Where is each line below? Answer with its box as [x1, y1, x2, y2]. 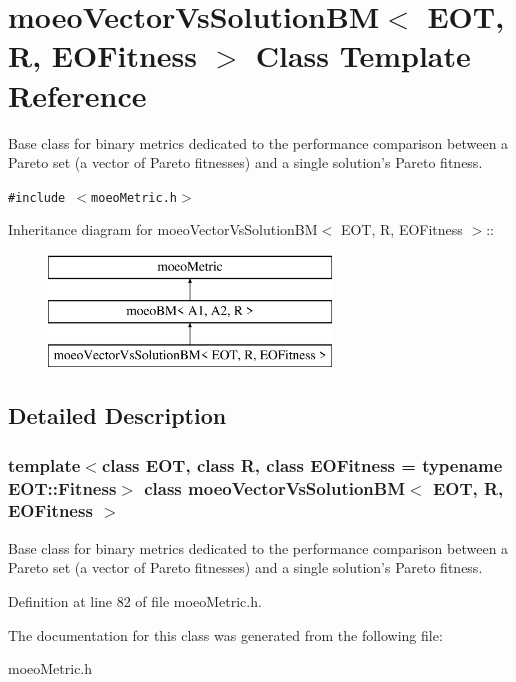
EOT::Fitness [8, 475, 117, 500]
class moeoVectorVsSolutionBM [144, 475, 406, 500]
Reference [8, 74, 147, 115]
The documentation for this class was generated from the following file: [8, 624, 443, 645]
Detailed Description [8, 400, 227, 431]
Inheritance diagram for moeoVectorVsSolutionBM [8, 219, 318, 240]
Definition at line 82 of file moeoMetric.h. [8, 590, 262, 611]
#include [8, 190, 66, 205]
